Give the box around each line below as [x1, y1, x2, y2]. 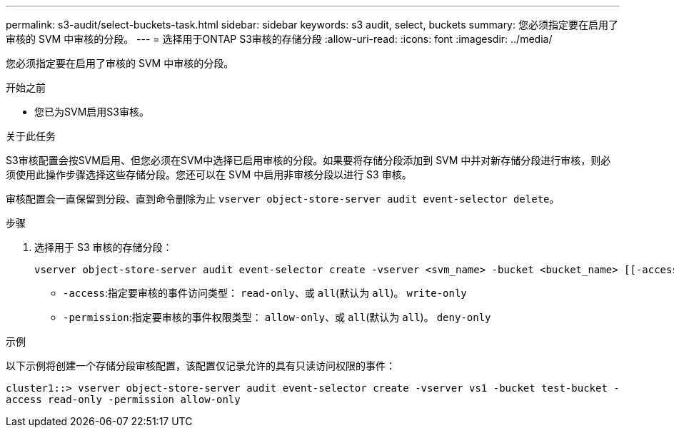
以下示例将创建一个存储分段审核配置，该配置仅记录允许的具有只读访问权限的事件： [6, 360, 396, 372]
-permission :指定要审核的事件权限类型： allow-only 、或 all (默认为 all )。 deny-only [63, 311, 491, 323]
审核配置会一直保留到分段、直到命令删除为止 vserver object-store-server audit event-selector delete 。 [6, 193, 560, 205]
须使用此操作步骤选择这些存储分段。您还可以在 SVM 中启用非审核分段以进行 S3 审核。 [6, 168, 412, 180]
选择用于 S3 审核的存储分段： [34, 241, 173, 253]
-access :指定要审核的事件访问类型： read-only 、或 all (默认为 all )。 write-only [63, 287, 467, 299]
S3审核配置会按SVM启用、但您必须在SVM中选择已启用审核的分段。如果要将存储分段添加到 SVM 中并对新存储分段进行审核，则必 [6, 154, 611, 166]
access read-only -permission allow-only [6, 394, 241, 405]
